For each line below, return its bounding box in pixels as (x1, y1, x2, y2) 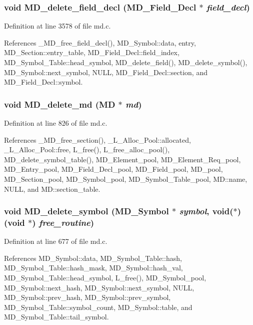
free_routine (38, 216, 90, 228)
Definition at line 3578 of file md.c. (4, 21, 111, 31)
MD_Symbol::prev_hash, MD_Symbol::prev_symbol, (4, 292, 171, 302)
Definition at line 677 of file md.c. (4, 236, 107, 246)
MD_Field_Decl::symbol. (4, 77, 83, 87)
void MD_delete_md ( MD (4, 98, 115, 110)
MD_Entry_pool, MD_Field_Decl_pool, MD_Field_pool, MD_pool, (4, 164, 223, 174)
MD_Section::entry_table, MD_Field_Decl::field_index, (4, 47, 179, 58)
